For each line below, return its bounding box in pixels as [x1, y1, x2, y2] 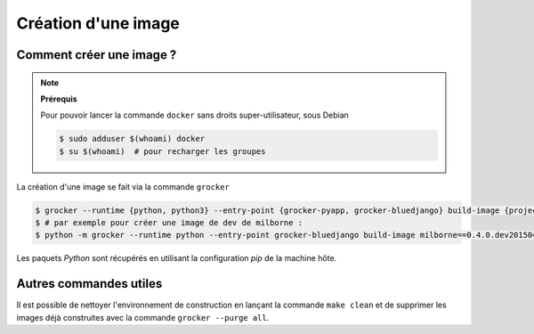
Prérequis [40, 94, 77, 104]
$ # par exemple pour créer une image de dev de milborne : [35, 218, 303, 228]
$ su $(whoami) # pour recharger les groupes [59, 146, 266, 156]
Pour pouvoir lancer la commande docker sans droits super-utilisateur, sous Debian [40, 110, 349, 120]
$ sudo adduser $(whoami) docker [59, 134, 205, 144]
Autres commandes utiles [16, 276, 163, 291]
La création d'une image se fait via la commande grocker [16, 181, 231, 191]
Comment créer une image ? [16, 47, 177, 62]
